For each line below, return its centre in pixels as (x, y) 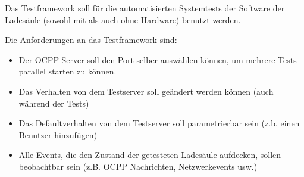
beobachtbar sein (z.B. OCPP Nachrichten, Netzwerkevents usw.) (138, 166)
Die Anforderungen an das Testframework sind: (91, 40)
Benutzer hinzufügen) (58, 134)
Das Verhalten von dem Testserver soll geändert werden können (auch (146, 91)
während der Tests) (54, 103)
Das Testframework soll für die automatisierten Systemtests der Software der (145, 8)
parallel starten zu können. (68, 71)
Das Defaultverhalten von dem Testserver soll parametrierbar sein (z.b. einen (159, 123)
